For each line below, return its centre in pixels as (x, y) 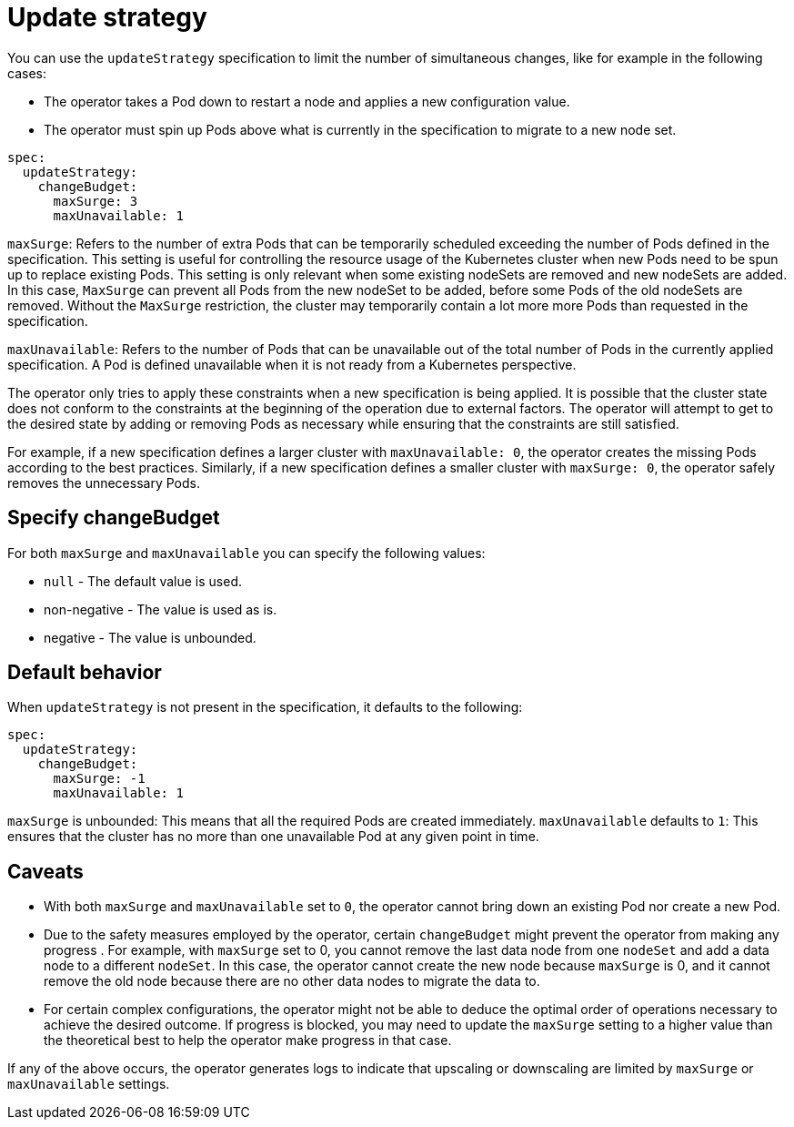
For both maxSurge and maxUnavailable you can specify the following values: (246, 553)
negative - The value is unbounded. (150, 637)
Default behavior (85, 673)
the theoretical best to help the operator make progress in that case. (248, 1041)
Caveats (45, 871)
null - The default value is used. (143, 581)
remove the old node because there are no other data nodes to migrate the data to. (292, 981)
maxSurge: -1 (99, 779)
